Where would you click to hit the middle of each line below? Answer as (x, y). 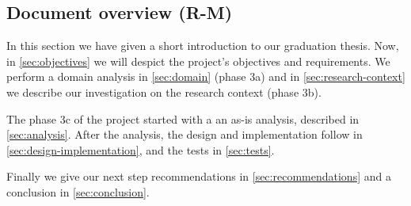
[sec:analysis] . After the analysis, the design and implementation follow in (185, 134)
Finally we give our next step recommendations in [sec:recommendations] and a (199, 176)
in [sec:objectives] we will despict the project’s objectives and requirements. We (198, 61)
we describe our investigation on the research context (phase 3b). (164, 92)
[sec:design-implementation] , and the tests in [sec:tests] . (141, 149)
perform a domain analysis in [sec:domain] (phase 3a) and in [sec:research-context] (206, 76)
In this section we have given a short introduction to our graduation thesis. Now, (203, 46)
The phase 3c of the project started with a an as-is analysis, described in (183, 118)
